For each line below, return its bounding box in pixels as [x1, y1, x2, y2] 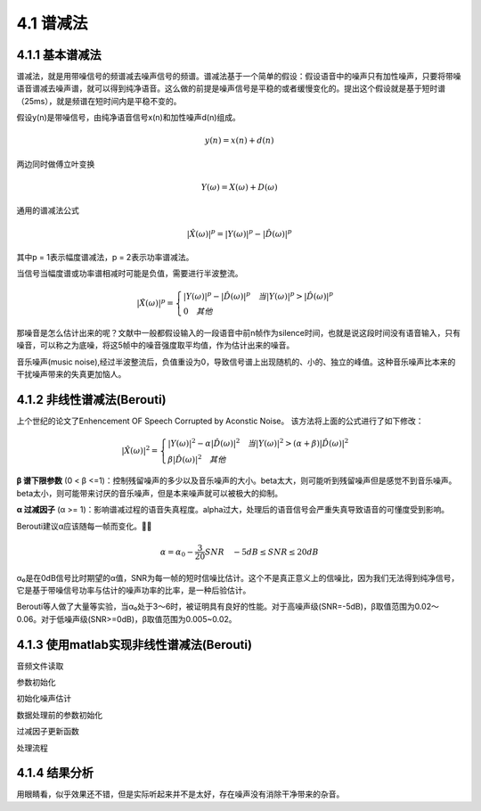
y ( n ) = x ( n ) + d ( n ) [204, 135, 275, 146]
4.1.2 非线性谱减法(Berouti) [16, 392, 167, 407]
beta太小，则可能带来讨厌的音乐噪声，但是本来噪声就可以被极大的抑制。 [16, 487, 283, 498]
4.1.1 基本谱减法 [16, 47, 102, 62]
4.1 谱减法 [16, 13, 88, 33]
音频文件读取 [16, 660, 64, 671]
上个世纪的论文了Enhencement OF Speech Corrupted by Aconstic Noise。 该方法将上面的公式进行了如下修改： [16, 415, 424, 427]
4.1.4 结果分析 [16, 766, 94, 781]
